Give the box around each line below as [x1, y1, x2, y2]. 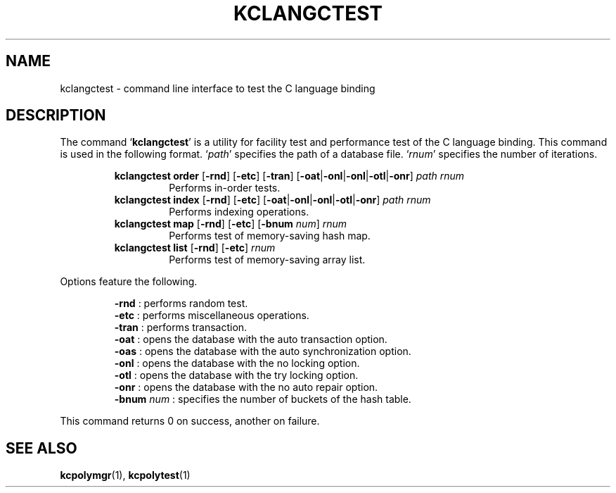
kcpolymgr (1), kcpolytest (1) [60, 469, 191, 482]
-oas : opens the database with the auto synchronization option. [114, 345, 411, 358]
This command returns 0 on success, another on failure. [60, 415, 320, 428]
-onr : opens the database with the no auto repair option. [114, 381, 378, 394]
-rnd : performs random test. [114, 297, 248, 310]
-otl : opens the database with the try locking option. [114, 369, 359, 382]
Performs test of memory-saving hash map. [169, 230, 371, 242]
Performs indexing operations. [169, 206, 309, 218]
